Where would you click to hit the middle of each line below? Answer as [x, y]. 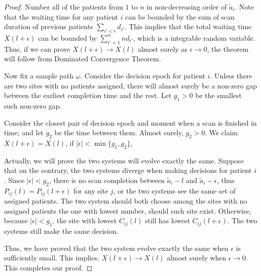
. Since [14, 180]
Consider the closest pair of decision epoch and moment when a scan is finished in [130, 122]
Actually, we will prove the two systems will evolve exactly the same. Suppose [124, 160]
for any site [91, 190]
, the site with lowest [84, 220]
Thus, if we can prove [37, 49]
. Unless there [231, 75]
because [16, 220]
